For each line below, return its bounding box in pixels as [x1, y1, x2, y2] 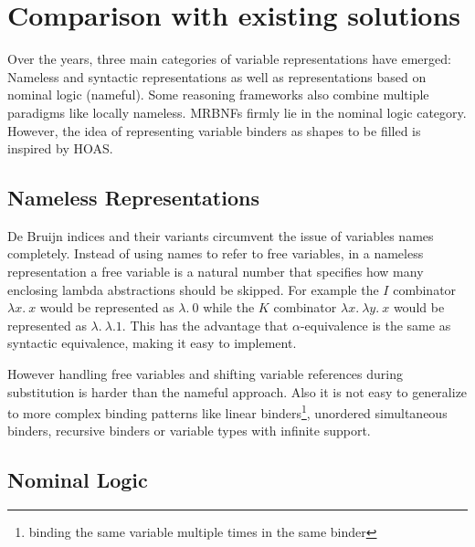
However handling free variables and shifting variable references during [7, 364, 403, 384]
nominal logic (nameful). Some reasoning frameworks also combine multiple [7, 85, 429, 104]
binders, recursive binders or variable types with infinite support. [7, 421, 371, 440]
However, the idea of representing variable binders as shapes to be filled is [7, 121, 421, 140]
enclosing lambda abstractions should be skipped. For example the [7, 279, 379, 299]
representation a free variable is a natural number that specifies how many [7, 262, 424, 281]
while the [203, 298, 255, 317]
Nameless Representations [7, 184, 259, 212]
